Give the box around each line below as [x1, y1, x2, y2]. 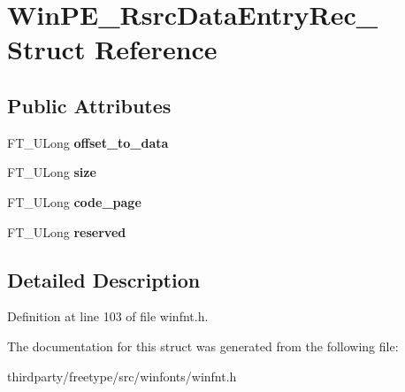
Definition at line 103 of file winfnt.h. [7, 307, 209, 326]
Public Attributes [7, 91, 172, 119]
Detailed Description [7, 265, 201, 293]
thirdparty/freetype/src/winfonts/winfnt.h [7, 366, 237, 385]
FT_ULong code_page [7, 192, 141, 211]
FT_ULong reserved [7, 222, 126, 241]
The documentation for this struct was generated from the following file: [7, 336, 399, 355]
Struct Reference [7, 31, 218, 67]
